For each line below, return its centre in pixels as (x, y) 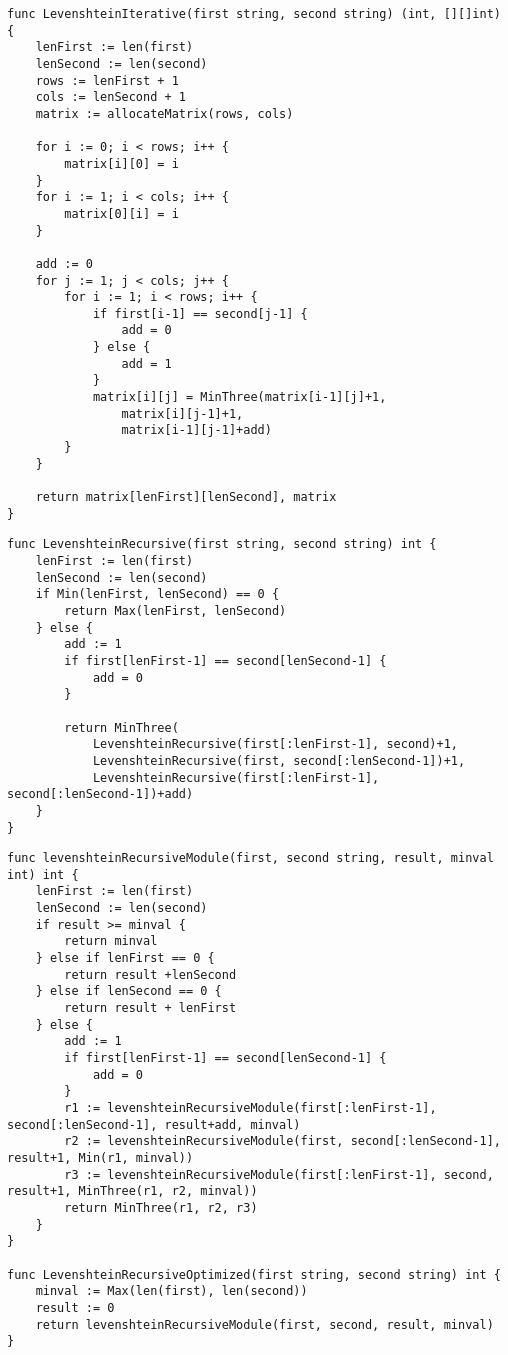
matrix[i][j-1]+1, (182, 413)
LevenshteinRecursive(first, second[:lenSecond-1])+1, (279, 760)
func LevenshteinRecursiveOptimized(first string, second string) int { (254, 1274)
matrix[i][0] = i (121, 163)
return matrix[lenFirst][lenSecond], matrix (186, 497)
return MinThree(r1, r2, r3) (161, 1207)
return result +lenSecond (150, 974)
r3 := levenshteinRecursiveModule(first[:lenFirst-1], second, (279, 1174)
